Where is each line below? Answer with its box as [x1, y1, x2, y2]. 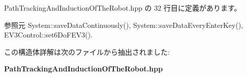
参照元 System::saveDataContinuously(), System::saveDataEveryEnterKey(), [4, 19, 243, 30]
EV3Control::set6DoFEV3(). [4, 29, 92, 40]
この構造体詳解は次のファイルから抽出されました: [4, 46, 170, 57]
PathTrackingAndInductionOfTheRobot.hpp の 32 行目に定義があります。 [4, 3, 241, 13]
